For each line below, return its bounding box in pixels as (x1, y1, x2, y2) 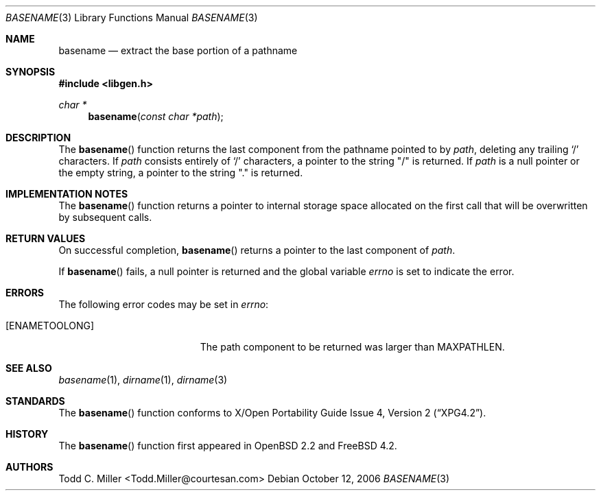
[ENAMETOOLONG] (5, 320, 95, 331)
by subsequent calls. (58, 211, 152, 223)
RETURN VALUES (5, 233, 86, 244)
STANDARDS (5, 395, 65, 407)
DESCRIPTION (5, 132, 71, 143)
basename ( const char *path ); (88, 110, 224, 122)
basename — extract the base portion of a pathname (58, 45, 298, 56)
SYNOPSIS (5, 66, 56, 78)
